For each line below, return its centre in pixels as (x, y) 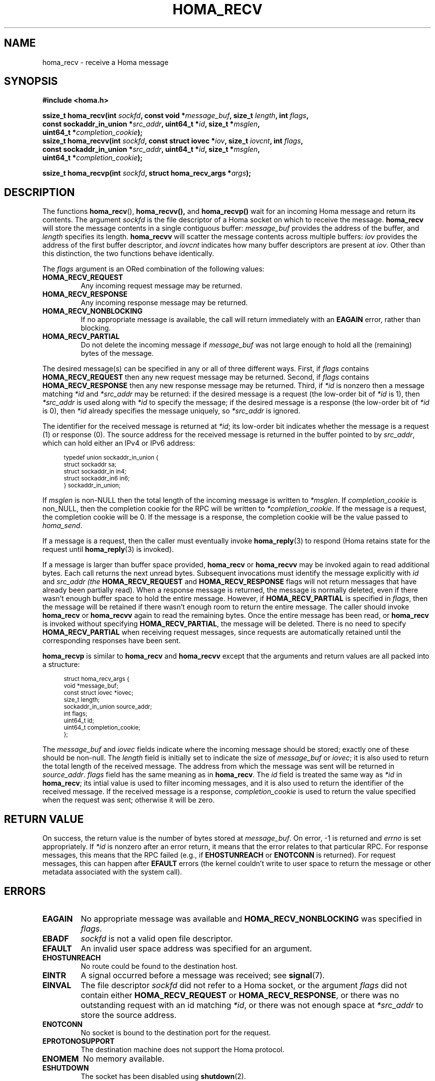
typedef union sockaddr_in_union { (111, 458)
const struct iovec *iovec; (99, 693)
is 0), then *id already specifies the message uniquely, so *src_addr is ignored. (171, 411)
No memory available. (124, 1058)
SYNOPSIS (31, 81)
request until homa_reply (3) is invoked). (108, 549)
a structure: (61, 665)
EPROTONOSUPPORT (78, 1041)
